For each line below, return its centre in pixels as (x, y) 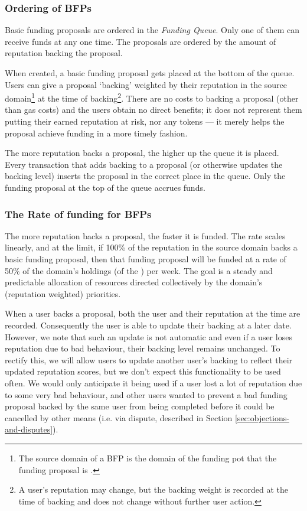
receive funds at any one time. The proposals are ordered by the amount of (141, 41)
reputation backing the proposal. (64, 53)
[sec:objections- (262, 417)
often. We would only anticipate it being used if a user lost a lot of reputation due (153, 383)
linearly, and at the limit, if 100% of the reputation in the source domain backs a (151, 247)
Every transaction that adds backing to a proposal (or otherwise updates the (144, 164)
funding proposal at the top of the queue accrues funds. (105, 187)
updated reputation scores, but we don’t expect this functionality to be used (143, 371)
